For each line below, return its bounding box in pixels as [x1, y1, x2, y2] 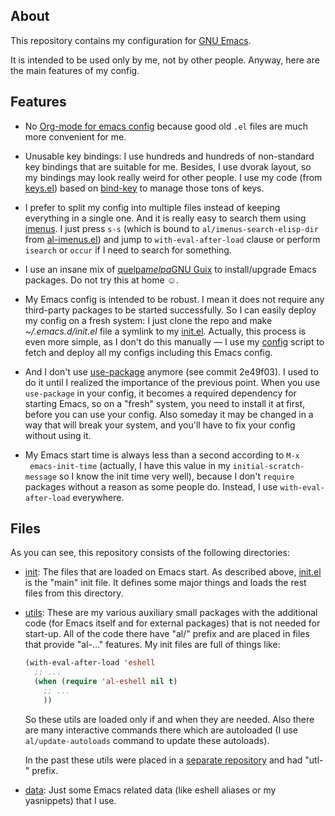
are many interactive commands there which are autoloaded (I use [24, 724, 298, 736]
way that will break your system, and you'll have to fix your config [24, 419, 296, 431]
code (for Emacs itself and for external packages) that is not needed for [24, 617, 321, 629]
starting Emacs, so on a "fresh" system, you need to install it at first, [24, 397, 305, 409]
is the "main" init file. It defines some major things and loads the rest [24, 577, 307, 589]
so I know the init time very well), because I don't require [58, 470, 295, 482]
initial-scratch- [232, 461, 305, 471]
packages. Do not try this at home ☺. [24, 274, 179, 286]
